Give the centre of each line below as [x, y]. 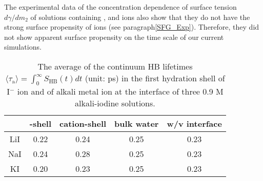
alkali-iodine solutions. [115, 103]
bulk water [137, 124]
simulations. [23, 47]
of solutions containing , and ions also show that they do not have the [140, 17]
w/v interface [194, 124]
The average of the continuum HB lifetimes [115, 66]
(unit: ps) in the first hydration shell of [155, 78]
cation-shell [83, 124]
